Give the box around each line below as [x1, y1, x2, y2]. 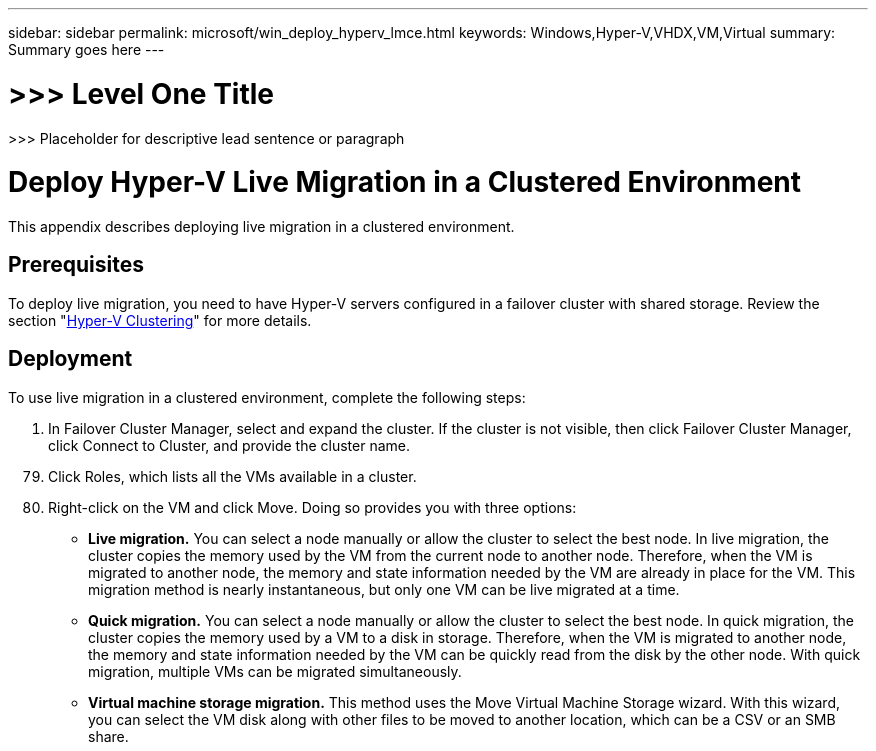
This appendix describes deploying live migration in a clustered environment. [8, 218, 515, 235]
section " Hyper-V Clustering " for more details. [8, 311, 312, 329]
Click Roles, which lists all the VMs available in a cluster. [48, 467, 417, 485]
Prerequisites [8, 252, 144, 278]
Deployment [8, 346, 133, 372]
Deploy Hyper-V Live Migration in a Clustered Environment [8, 165, 802, 200]
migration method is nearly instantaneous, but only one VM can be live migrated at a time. [88, 580, 680, 598]
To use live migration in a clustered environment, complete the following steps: [8, 388, 526, 406]
